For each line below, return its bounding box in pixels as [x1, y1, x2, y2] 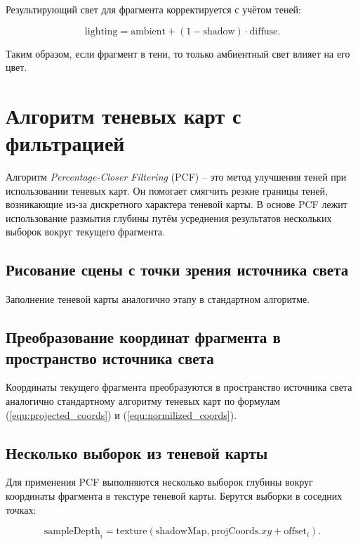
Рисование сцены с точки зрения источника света [6, 259, 349, 280]
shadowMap [155, 526, 207, 537]
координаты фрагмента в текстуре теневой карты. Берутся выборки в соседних [6, 488, 343, 503]
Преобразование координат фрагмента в [6, 326, 281, 348]
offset [284, 526, 307, 537]
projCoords [211, 526, 259, 537]
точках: [6, 502, 37, 517]
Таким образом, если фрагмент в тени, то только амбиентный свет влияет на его [6, 46, 350, 60]
